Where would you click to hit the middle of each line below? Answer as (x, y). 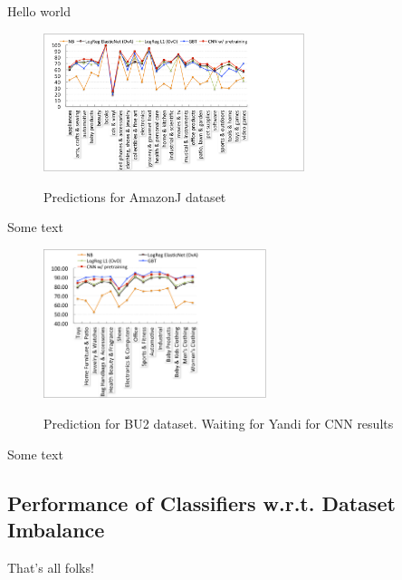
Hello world (39, 11)
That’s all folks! (51, 567)
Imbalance (56, 530)
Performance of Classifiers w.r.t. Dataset (201, 503)
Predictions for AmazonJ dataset (135, 196)
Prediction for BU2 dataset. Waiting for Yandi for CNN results (219, 424)
